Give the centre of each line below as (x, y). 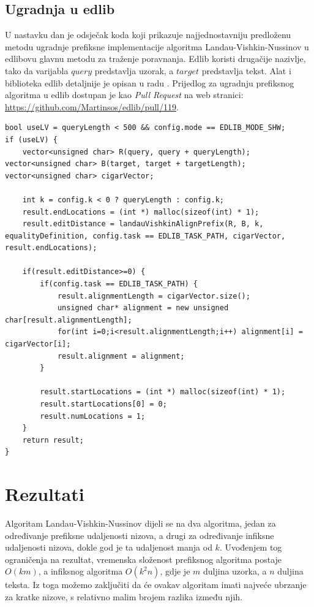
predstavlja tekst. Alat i (246, 70)
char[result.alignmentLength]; (69, 320)
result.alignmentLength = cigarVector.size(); (154, 296)
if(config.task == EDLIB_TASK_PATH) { (119, 284)
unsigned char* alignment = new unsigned (143, 308)
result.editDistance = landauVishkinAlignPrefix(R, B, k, (143, 224)
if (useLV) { (31, 139)
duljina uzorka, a (235, 571)
